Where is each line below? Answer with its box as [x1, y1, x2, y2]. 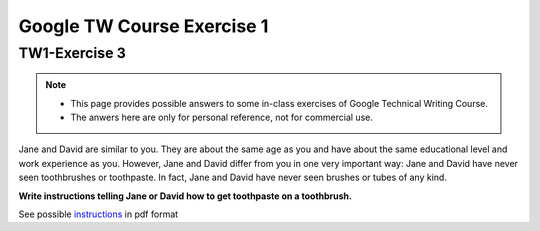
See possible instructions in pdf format [18, 208, 179, 220]
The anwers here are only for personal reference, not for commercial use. [70, 111, 374, 123]
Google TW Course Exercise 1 [18, 15, 269, 37]
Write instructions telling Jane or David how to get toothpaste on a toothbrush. [18, 190, 352, 202]
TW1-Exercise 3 [18, 44, 127, 62]
